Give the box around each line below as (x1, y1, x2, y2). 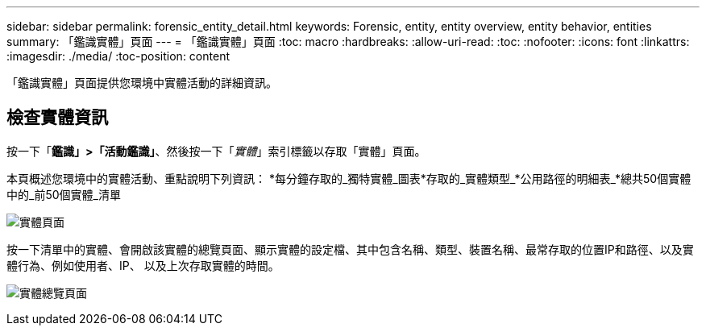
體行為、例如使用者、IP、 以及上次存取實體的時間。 (6, 258, 280, 272)
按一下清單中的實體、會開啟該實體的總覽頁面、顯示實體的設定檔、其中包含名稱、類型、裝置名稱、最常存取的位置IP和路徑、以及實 (6, 242, 694, 256)
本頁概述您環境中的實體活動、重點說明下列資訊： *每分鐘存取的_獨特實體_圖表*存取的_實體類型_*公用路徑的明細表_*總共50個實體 (6, 171, 691, 185)
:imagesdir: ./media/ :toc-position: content (6, 49, 230, 63)
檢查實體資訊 (6, 107, 108, 128)
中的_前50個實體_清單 (6, 187, 121, 201)
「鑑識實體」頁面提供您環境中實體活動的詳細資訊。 (6, 76, 277, 89)
